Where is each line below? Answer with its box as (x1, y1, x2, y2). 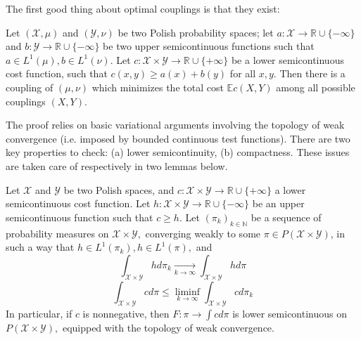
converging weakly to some (145, 225, 261, 240)
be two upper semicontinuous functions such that (103, 39, 315, 53)
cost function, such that (6, 66, 108, 81)
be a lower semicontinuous (231, 52, 344, 67)
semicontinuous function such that (6, 209, 153, 224)
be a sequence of (251, 209, 322, 224)
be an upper (252, 196, 305, 211)
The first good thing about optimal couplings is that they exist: (6, 1, 280, 15)
